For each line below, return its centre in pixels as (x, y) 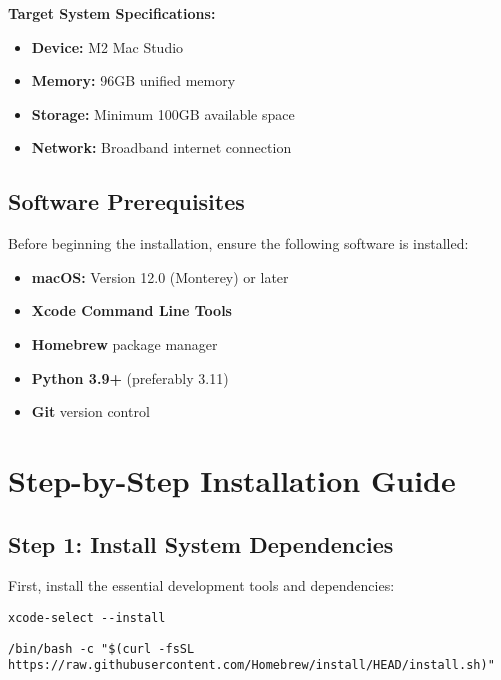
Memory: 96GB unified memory (133, 80)
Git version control (90, 411)
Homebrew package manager (124, 343)
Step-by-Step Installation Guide (232, 479)
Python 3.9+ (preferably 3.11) (130, 377)
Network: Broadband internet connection (161, 147)
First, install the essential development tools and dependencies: (201, 585)
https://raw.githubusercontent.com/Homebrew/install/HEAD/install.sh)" (251, 665)
